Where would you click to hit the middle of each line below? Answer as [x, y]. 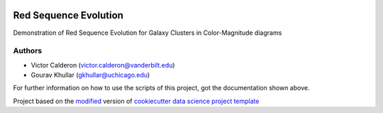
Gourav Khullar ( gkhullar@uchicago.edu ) [90, 75]
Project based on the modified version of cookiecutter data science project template [136, 101]
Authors [28, 51]
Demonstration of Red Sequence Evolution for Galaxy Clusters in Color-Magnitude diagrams [148, 33]
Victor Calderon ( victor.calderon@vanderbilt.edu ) [103, 65]
